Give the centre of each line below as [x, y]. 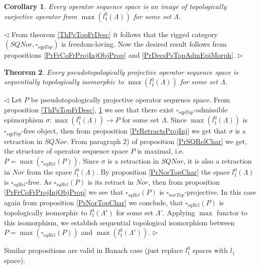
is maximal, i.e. [161, 151]
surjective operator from [41, 16]
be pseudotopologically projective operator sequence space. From [130, 100]
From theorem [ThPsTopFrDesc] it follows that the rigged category [115, 34]
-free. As [39, 181]
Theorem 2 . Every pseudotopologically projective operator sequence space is [121, 72]
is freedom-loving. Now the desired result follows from [144, 44]
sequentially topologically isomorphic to [64, 82]
